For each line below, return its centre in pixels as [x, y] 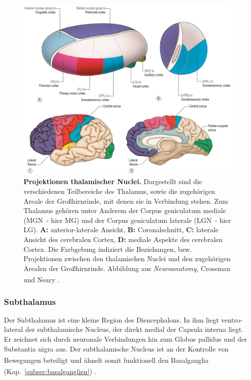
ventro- [232, 319]
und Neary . [42, 279]
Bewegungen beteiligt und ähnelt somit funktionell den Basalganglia [106, 360]
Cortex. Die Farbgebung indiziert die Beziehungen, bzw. [108, 249]
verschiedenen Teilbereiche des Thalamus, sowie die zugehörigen [119, 191]
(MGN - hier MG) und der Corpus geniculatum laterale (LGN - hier [127, 220]
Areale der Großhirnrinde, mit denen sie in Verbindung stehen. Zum [126, 201]
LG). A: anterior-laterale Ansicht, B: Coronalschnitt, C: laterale [121, 230]
